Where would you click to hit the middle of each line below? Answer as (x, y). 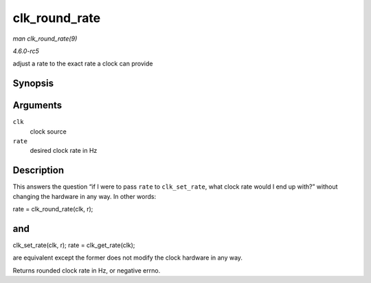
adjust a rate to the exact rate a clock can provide (83, 64)
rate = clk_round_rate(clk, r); (53, 209)
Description (38, 170)
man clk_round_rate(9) (45, 39)
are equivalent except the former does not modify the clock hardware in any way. (128, 258)
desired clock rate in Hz (64, 151)
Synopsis (33, 84)
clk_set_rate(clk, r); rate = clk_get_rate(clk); (74, 245)
